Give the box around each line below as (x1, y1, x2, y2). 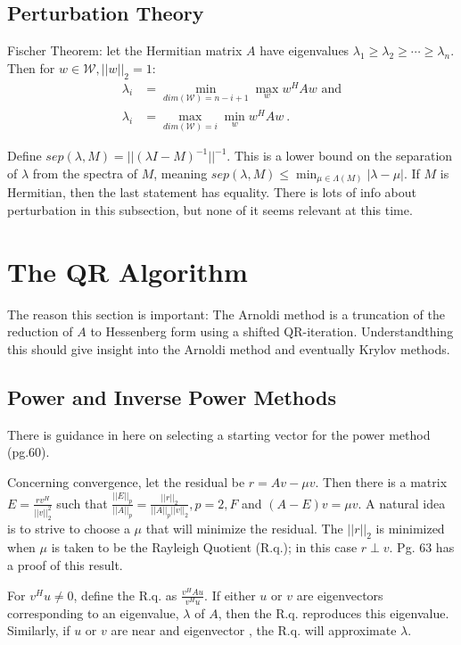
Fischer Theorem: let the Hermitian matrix (7, 41, 243, 60)
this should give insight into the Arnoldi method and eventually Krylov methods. (7, 339, 450, 358)
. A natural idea (358, 493, 446, 512)
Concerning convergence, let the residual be (7, 472, 245, 491)
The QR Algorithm (7, 252, 248, 289)
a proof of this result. (7, 556, 123, 575)
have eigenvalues (259, 41, 350, 60)
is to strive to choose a (7, 518, 130, 537)
